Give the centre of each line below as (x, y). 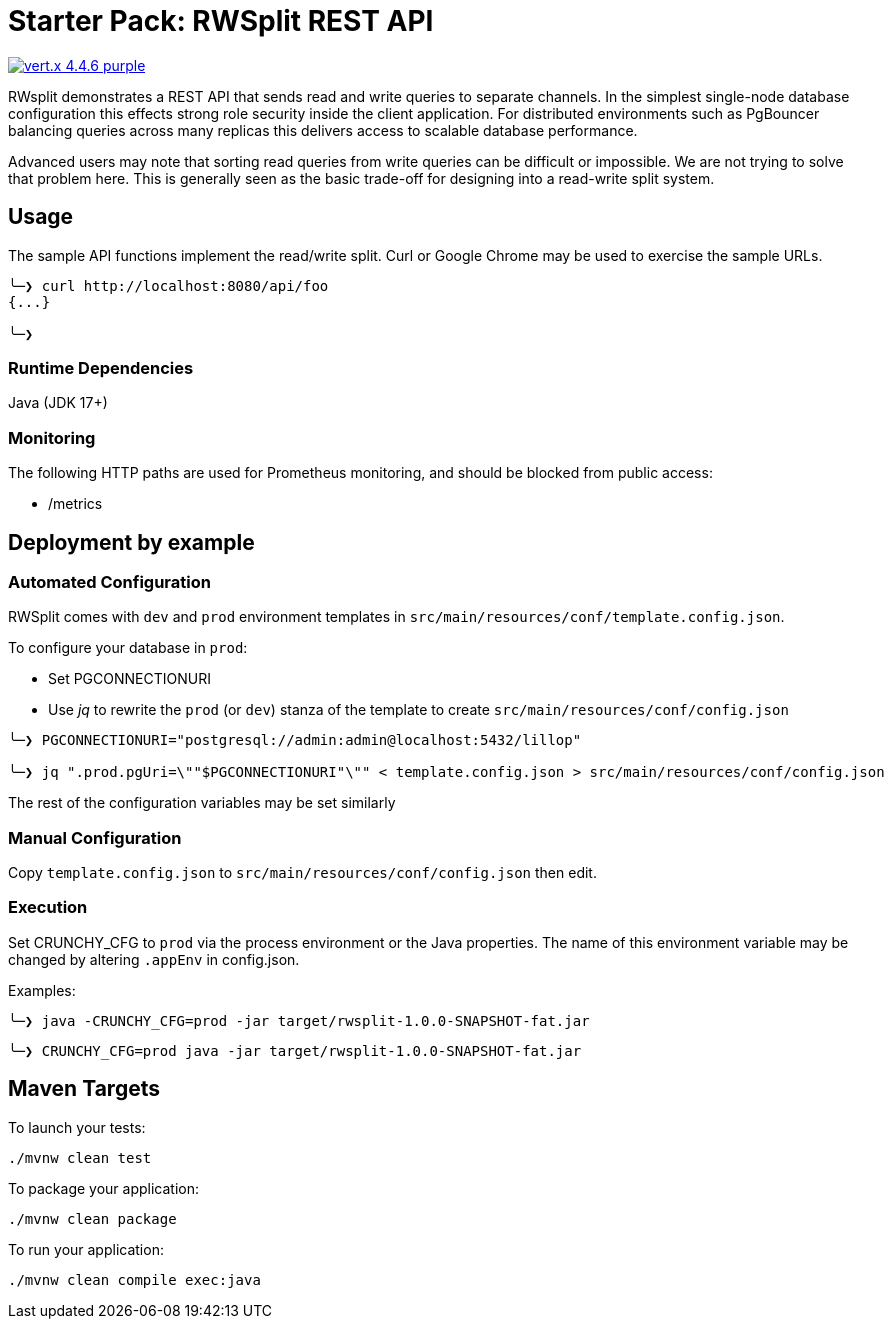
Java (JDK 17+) (58, 403)
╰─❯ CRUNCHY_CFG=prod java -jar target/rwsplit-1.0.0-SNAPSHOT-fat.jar (295, 1050)
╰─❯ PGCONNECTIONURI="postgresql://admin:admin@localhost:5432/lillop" (295, 740)
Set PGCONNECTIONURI (129, 679)
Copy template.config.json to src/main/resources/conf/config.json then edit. (302, 873)
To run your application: (86, 1249)
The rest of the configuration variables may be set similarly (202, 803)
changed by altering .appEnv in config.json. (154, 959)
